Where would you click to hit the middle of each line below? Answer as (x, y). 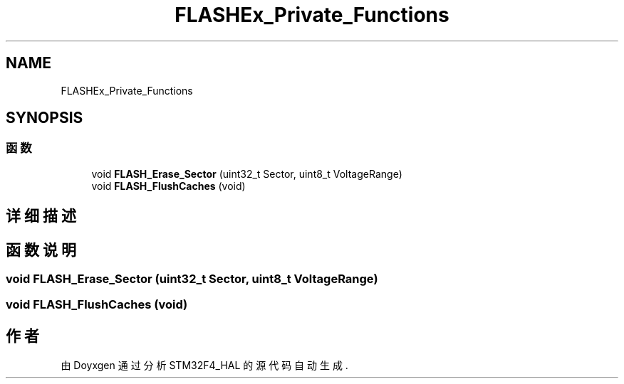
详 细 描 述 (41, 216)
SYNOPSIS (45, 118)
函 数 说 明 (41, 250)
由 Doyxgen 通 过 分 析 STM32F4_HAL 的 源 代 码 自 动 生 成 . (204, 366)
